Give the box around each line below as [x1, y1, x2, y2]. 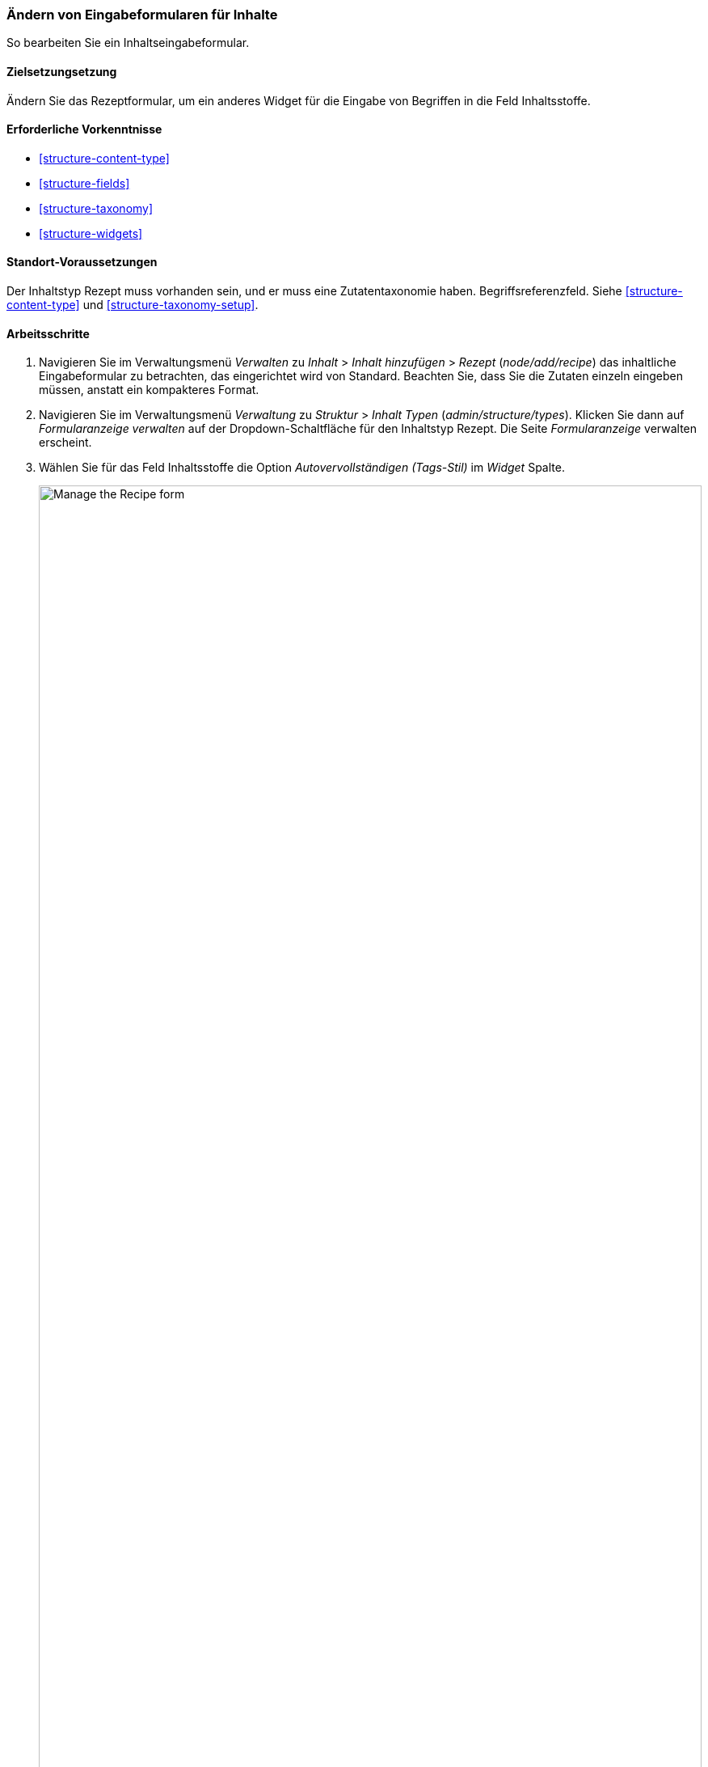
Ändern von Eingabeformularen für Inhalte [6, 6, 278, 23]
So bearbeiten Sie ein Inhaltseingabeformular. [6, 36, 250, 50]
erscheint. [39, 435, 92, 450]
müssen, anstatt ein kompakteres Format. [39, 383, 259, 397]
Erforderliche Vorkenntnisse [6, 122, 162, 137]
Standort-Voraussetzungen [6, 255, 158, 269]
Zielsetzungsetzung [6, 64, 117, 78]
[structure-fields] [39, 176, 130, 190]
